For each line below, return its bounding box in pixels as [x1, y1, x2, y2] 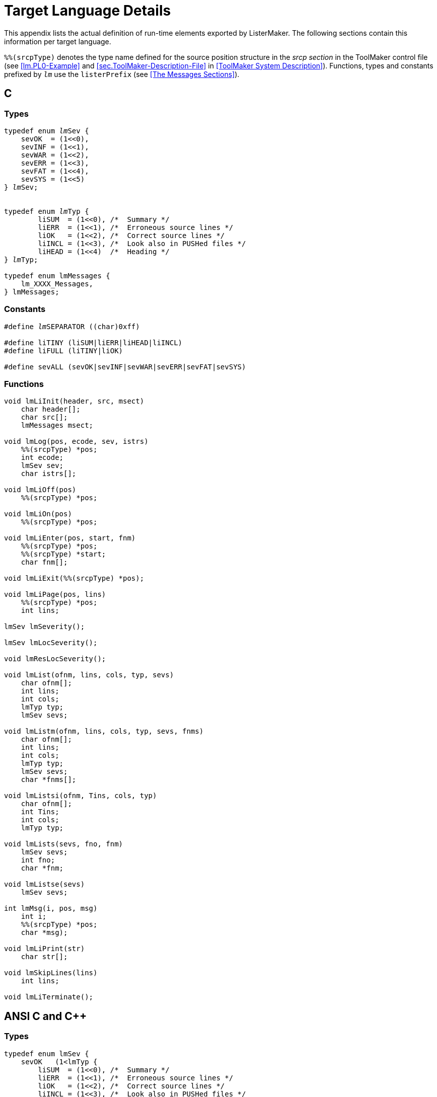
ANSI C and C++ [4, 1009, 87, 1023]
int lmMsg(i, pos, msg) [4, 904, 98, 913]
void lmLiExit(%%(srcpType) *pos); [4, 574, 144, 583]
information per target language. [4, 37, 111, 46]
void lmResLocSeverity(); [4, 655, 106, 663]
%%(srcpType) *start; [21, 550, 106, 559]
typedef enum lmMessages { [4, 271, 110, 280]
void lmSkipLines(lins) [4, 969, 98, 977]
